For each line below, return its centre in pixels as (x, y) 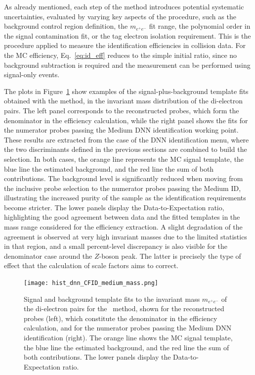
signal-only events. (32, 74)
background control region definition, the (66, 26)
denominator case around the (48, 256)
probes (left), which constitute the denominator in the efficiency (121, 318)
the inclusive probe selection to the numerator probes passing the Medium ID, (123, 188)
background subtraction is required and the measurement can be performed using (127, 65)
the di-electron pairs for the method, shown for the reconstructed (124, 308)
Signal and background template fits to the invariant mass (112, 299)
